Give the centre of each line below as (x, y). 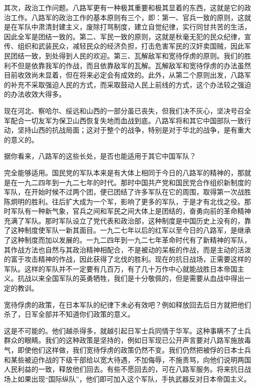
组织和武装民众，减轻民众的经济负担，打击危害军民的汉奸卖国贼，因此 (131, 46)
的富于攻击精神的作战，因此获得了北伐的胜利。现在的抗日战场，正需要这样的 (127, 259)
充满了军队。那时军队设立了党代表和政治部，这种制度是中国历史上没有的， (124, 220)
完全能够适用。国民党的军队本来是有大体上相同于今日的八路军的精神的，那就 (127, 172)
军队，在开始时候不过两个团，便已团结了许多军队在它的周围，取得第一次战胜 (127, 192)
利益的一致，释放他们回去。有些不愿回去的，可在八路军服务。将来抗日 (131, 369)
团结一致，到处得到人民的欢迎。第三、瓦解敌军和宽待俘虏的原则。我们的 (127, 55)
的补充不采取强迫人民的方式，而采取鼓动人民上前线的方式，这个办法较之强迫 (127, 84)
